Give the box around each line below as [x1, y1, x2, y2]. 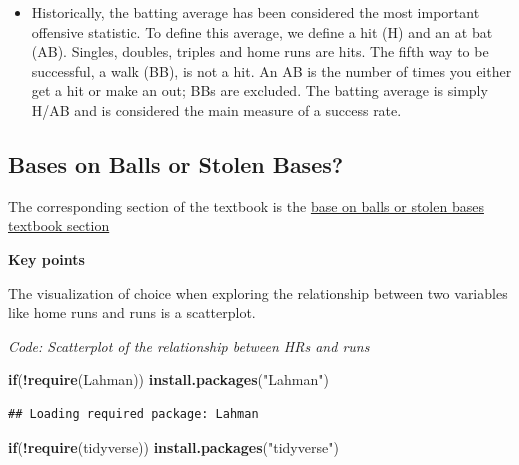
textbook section [8, 215, 110, 236]
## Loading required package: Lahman [8, 406, 259, 421]
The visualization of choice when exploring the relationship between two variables [8, 282, 508, 303]
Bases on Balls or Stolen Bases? [8, 148, 344, 179]
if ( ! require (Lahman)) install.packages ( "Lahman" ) [8, 369, 329, 390]
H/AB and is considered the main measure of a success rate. [31, 99, 402, 120]
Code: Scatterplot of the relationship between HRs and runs [8, 335, 370, 356]
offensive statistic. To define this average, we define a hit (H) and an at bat [31, 21, 493, 42]
